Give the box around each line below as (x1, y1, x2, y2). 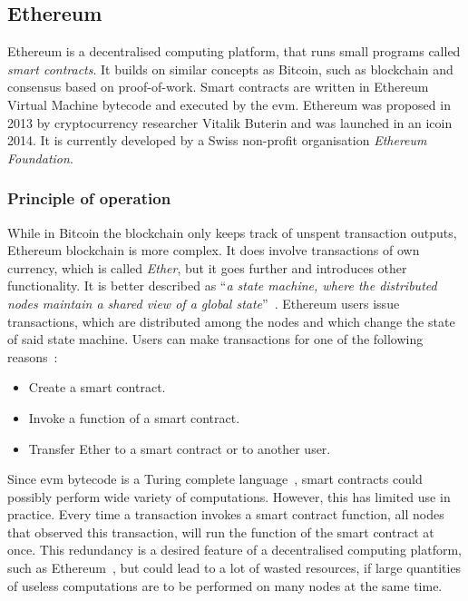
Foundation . (7, 148, 73, 167)
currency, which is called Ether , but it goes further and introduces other (7, 258, 407, 277)
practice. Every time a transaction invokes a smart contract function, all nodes (7, 505, 444, 524)
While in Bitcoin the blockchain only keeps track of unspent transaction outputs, (7, 222, 457, 241)
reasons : (7, 347, 58, 366)
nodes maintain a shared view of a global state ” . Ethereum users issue (7, 293, 400, 312)
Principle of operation (7, 187, 171, 210)
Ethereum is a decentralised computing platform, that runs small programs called (7, 42, 461, 61)
